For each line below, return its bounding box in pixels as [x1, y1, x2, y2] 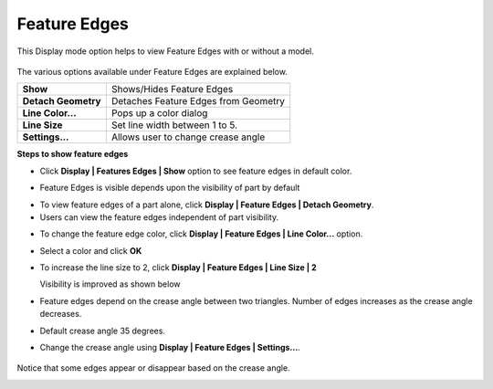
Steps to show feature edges [16, 149, 129, 160]
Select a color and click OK [39, 245, 142, 256]
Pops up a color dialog [110, 107, 208, 120]
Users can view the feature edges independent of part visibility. [39, 211, 278, 223]
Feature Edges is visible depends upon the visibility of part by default [39, 183, 300, 194]
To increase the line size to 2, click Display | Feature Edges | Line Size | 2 [39, 262, 317, 273]
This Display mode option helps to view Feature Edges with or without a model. [16, 46, 314, 57]
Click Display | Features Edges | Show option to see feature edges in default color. [39, 165, 352, 176]
